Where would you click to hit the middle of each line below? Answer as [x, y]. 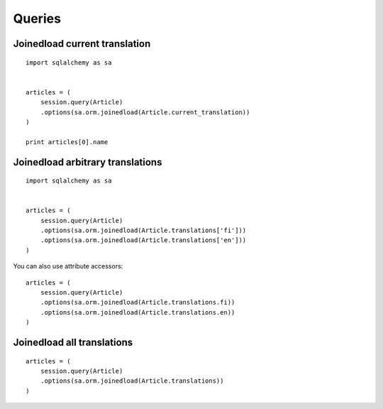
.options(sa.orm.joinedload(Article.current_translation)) [145, 112]
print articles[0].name [67, 142]
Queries [37, 18]
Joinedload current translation [82, 44]
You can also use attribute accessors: [68, 266]
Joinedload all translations [73, 342]
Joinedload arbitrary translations [88, 162]
